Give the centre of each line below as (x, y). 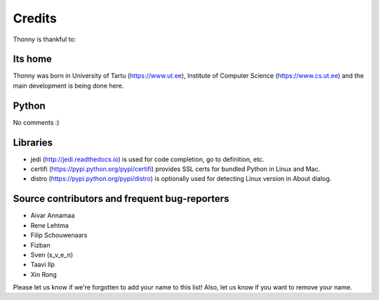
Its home (33, 59)
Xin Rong (44, 274)
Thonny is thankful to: (45, 39)
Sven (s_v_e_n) (52, 254)
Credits (35, 18)
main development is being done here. (68, 86)
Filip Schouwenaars (59, 236)
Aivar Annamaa (53, 216)
